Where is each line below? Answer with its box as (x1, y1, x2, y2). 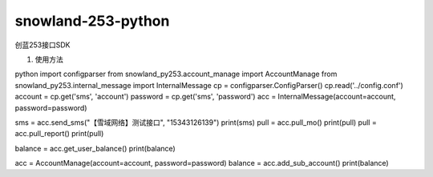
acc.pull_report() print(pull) (14, 129, 104, 139)
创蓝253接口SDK (14, 40, 71, 50)
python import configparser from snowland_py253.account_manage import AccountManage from (14, 69, 338, 79)
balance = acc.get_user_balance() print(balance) (14, 143, 176, 153)
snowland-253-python (14, 12, 170, 30)
